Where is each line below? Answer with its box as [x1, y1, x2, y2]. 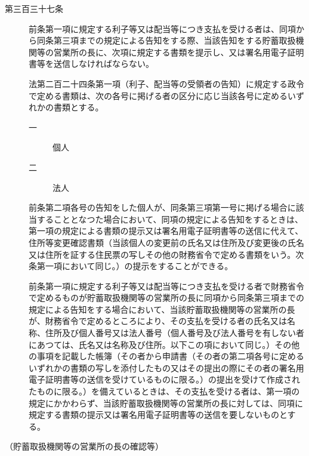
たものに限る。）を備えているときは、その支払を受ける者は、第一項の [29, 385, 300, 398]
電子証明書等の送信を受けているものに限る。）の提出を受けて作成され [29, 373, 300, 386]
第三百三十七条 [5, 2, 63, 14]
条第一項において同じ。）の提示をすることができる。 [29, 260, 233, 272]
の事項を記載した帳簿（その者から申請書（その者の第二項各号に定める [29, 350, 304, 362]
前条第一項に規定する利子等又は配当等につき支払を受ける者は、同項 [29, 22, 296, 35]
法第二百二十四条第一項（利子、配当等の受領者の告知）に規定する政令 [29, 77, 304, 90]
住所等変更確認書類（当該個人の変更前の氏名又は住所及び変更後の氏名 [29, 236, 304, 248]
